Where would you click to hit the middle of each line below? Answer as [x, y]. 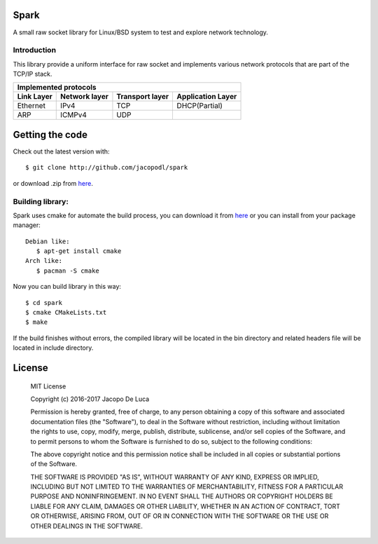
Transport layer [143, 97]
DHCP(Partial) [200, 106]
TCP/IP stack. [33, 74]
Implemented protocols [57, 88]
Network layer [84, 97]
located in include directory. [53, 348]
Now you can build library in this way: [67, 287]
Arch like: [44, 261]
